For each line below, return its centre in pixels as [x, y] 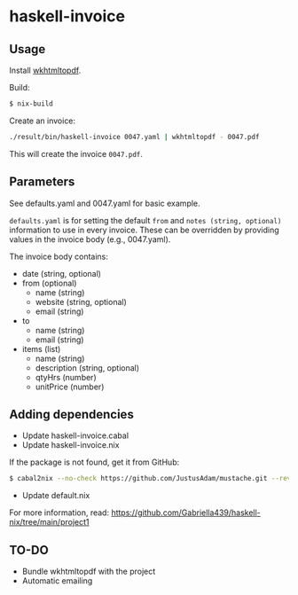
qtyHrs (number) [66, 377]
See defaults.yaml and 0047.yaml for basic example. [105, 203]
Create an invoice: [43, 121]
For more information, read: [59, 513]
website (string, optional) [81, 301]
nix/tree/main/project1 [49, 522]
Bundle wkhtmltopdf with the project [89, 572]
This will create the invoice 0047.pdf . [76, 153]
